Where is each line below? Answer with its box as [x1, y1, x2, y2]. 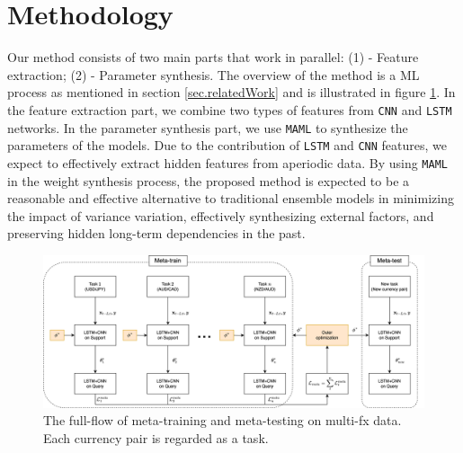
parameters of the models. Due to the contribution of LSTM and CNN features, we [7, 136, 447, 155]
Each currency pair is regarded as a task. [43, 428, 269, 447]
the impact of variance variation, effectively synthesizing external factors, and [7, 206, 434, 225]
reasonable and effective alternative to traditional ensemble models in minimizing [7, 189, 454, 208]
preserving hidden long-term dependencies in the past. [7, 224, 306, 243]
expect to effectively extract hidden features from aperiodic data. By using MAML [7, 153, 448, 172]
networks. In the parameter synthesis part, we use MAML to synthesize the [7, 118, 408, 137]
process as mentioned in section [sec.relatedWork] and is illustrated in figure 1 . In [7, 83, 456, 102]
